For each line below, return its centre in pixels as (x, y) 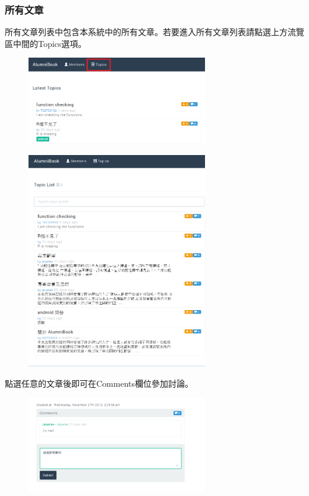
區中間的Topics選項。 (46, 43)
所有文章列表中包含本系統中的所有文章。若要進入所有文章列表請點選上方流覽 (154, 32)
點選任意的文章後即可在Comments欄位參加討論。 (99, 383)
